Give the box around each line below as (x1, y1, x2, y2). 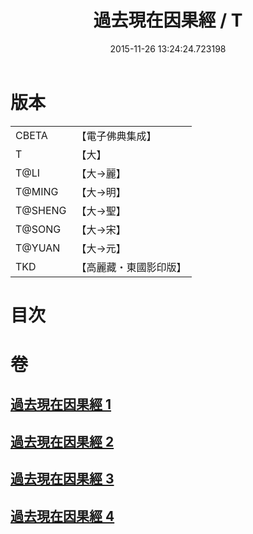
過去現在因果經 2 (10, 433, 115, 450)
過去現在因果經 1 (10, 396, 112, 413)
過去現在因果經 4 (10, 507, 115, 525)
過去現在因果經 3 (10, 471, 115, 488)
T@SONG (15, 222, 62, 236)
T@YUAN (15, 241, 61, 255)
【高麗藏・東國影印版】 (76, 260, 187, 274)
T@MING (15, 184, 59, 198)
